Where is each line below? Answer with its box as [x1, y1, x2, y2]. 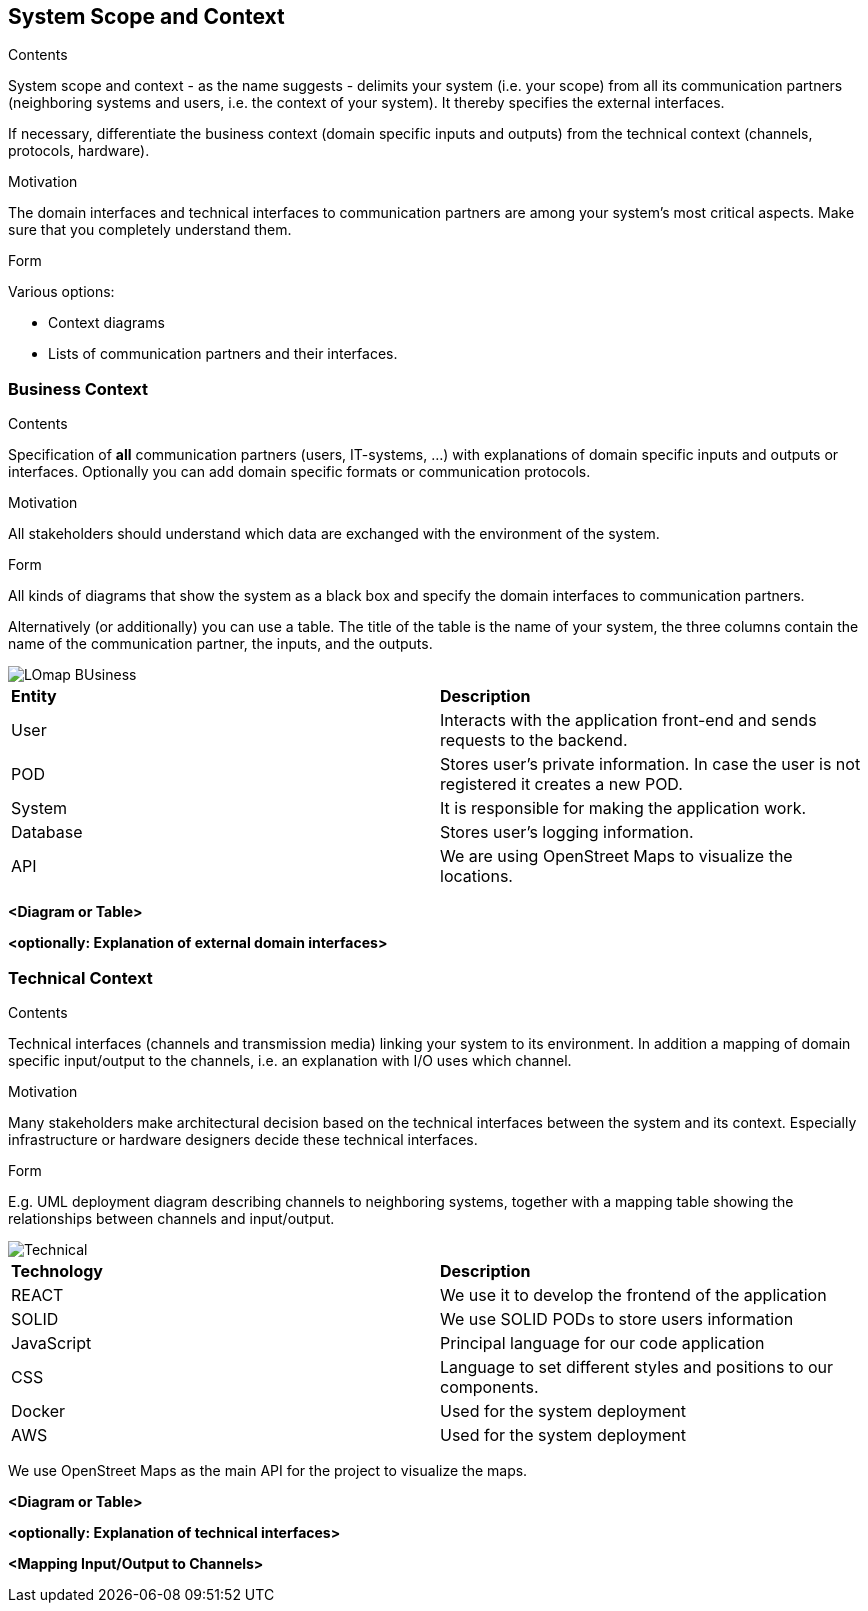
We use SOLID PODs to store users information [440, 1308, 794, 1329]
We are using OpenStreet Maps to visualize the [440, 846, 793, 867]
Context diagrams [48, 314, 165, 332]
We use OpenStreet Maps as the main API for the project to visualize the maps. [8, 1461, 528, 1479]
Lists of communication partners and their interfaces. [48, 345, 398, 363]
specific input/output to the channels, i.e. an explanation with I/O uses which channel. [8, 1051, 572, 1069]
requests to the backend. [440, 730, 628, 751]
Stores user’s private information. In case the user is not [440, 754, 861, 775]
